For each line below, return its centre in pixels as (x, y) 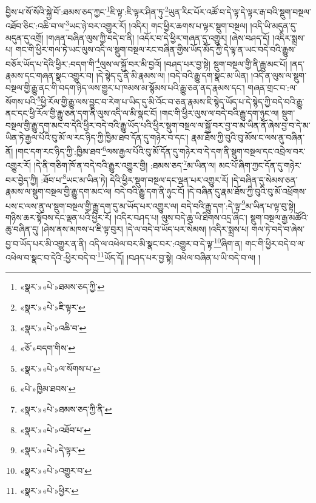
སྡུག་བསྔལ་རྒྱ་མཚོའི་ (279, 217)
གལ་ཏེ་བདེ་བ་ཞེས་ (278, 229)
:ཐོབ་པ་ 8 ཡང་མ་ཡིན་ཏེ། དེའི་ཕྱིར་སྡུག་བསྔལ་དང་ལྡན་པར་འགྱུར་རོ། (135, 178)
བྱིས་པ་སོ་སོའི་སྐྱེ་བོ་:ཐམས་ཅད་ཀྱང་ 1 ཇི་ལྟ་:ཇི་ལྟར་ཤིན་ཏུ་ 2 (87, 11)
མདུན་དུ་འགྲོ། (25, 37)
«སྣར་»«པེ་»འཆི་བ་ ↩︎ (53, 327)
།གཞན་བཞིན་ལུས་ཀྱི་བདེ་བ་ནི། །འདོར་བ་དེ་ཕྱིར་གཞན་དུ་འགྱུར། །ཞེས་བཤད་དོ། (158, 37)
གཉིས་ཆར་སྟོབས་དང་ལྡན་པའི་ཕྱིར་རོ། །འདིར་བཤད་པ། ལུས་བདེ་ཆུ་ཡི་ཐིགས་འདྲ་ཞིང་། (126, 217)
